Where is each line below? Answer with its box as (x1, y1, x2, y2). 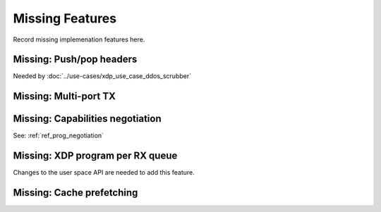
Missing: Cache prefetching (13, 187, 138, 199)
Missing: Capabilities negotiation (13, 113, 162, 125)
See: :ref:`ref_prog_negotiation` (13, 131, 104, 140)
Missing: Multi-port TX (13, 90, 116, 102)
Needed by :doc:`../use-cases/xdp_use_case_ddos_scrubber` (13, 72, 192, 80)
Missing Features (13, 11, 116, 26)
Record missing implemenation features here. (13, 35, 145, 44)
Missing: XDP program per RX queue (13, 150, 178, 162)
